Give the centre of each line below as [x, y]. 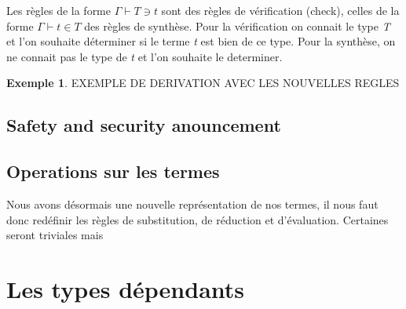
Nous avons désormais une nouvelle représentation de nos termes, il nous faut [192, 204]
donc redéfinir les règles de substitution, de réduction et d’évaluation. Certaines [198, 219]
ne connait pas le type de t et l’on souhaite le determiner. [144, 56]
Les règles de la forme [59, 10]
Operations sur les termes [113, 171]
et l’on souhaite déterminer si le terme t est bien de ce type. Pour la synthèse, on [201, 41]
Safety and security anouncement [144, 125]
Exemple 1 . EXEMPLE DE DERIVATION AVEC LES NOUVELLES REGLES [203, 83]
